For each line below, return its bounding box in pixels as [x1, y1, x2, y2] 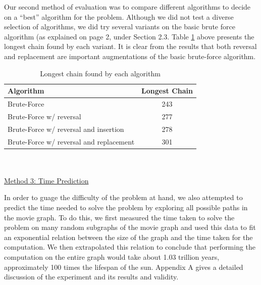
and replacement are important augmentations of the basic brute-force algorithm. [4, 51, 256, 61]
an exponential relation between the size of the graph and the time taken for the [4, 231, 253, 242]
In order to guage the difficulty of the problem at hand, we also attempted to [4, 192, 243, 203]
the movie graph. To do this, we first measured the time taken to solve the [4, 212, 235, 222]
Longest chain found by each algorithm [40, 68, 161, 78]
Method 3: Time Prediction [4, 175, 89, 185]
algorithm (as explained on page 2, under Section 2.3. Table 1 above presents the [4, 31, 254, 41]
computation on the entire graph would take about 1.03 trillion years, [4, 251, 220, 262]
